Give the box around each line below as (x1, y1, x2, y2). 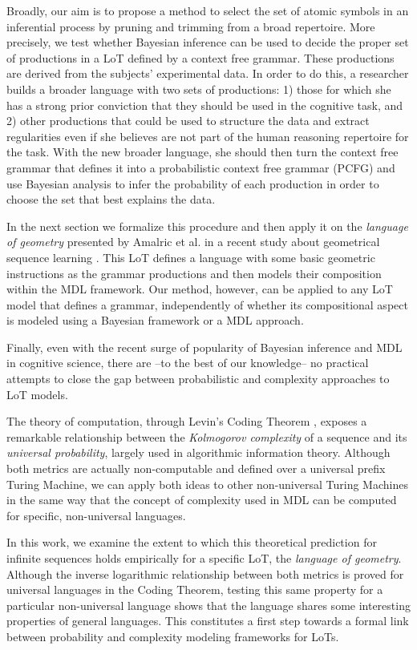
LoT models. (6, 386, 68, 402)
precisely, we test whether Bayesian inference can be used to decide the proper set (6, 34, 409, 50)
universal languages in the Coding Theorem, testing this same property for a (6, 581, 383, 598)
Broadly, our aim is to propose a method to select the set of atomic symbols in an (6, 2, 409, 18)
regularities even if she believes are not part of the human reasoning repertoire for (6, 127, 409, 144)
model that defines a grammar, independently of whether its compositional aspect (6, 296, 408, 313)
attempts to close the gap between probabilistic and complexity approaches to (6, 370, 390, 387)
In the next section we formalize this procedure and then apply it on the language (6, 217, 408, 234)
